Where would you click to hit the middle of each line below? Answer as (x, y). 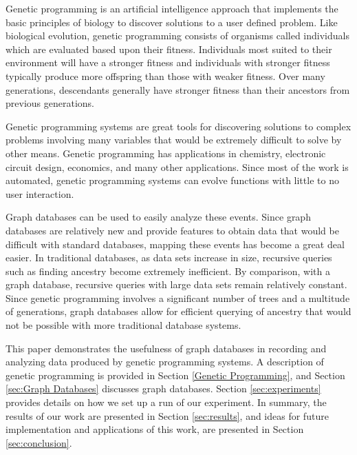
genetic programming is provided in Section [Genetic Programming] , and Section (175, 375)
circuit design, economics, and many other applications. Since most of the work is (177, 166)
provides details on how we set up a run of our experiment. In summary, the (166, 402)
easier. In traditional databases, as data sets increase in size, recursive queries (169, 257)
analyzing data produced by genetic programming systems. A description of (165, 362)
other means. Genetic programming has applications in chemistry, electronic (166, 153)
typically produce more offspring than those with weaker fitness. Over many (165, 75)
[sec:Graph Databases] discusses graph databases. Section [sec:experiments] (163, 388)
